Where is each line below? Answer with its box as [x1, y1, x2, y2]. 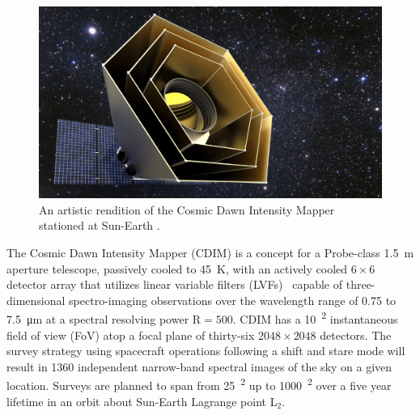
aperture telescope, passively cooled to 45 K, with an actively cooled [6, 260, 348, 277]
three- [346, 276, 375, 293]
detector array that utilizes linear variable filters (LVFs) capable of [6, 276, 343, 293]
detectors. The [320, 326, 392, 343]
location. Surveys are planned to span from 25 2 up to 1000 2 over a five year [6, 375, 392, 394]
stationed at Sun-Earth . [39, 217, 160, 234]
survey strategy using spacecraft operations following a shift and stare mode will [6, 342, 405, 359]
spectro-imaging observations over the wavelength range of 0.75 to [69, 291, 397, 308]
